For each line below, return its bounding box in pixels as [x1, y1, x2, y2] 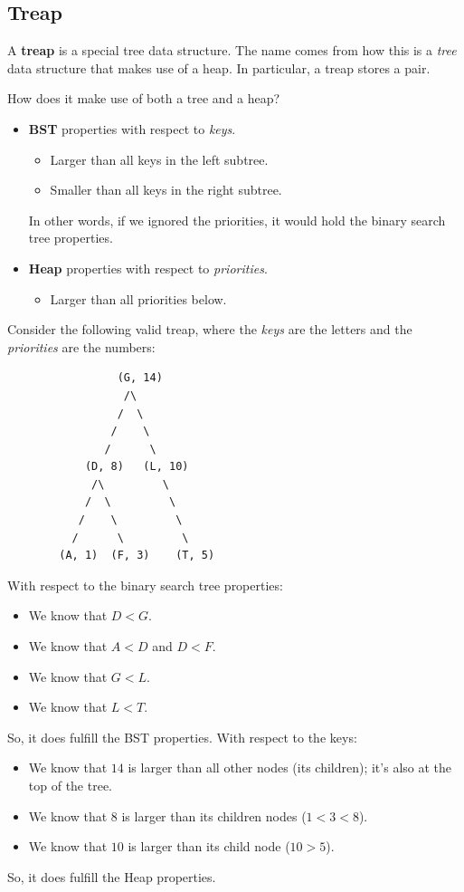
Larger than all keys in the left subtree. [50, 149, 269, 168]
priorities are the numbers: [7, 337, 156, 356]
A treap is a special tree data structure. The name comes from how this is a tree [7, 41, 457, 60]
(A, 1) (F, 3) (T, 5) [59, 549, 215, 562]
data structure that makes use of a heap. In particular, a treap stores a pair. [7, 58, 431, 77]
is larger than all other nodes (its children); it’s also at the [128, 758, 452, 777]
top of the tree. [28, 776, 113, 795]
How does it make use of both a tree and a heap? [7, 89, 280, 108]
